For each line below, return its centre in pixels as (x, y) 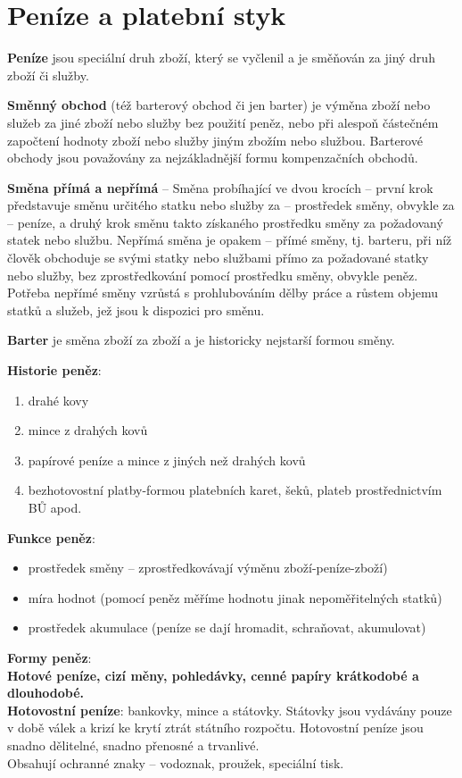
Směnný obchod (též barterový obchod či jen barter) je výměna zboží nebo (219, 105)
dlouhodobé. (46, 693)
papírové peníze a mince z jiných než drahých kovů (167, 460)
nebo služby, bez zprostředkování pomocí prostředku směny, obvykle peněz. (213, 275)
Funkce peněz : (51, 537)
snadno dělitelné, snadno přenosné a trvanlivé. (133, 745)
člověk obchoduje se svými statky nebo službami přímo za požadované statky (218, 258)
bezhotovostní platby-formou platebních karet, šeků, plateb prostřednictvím (235, 490)
